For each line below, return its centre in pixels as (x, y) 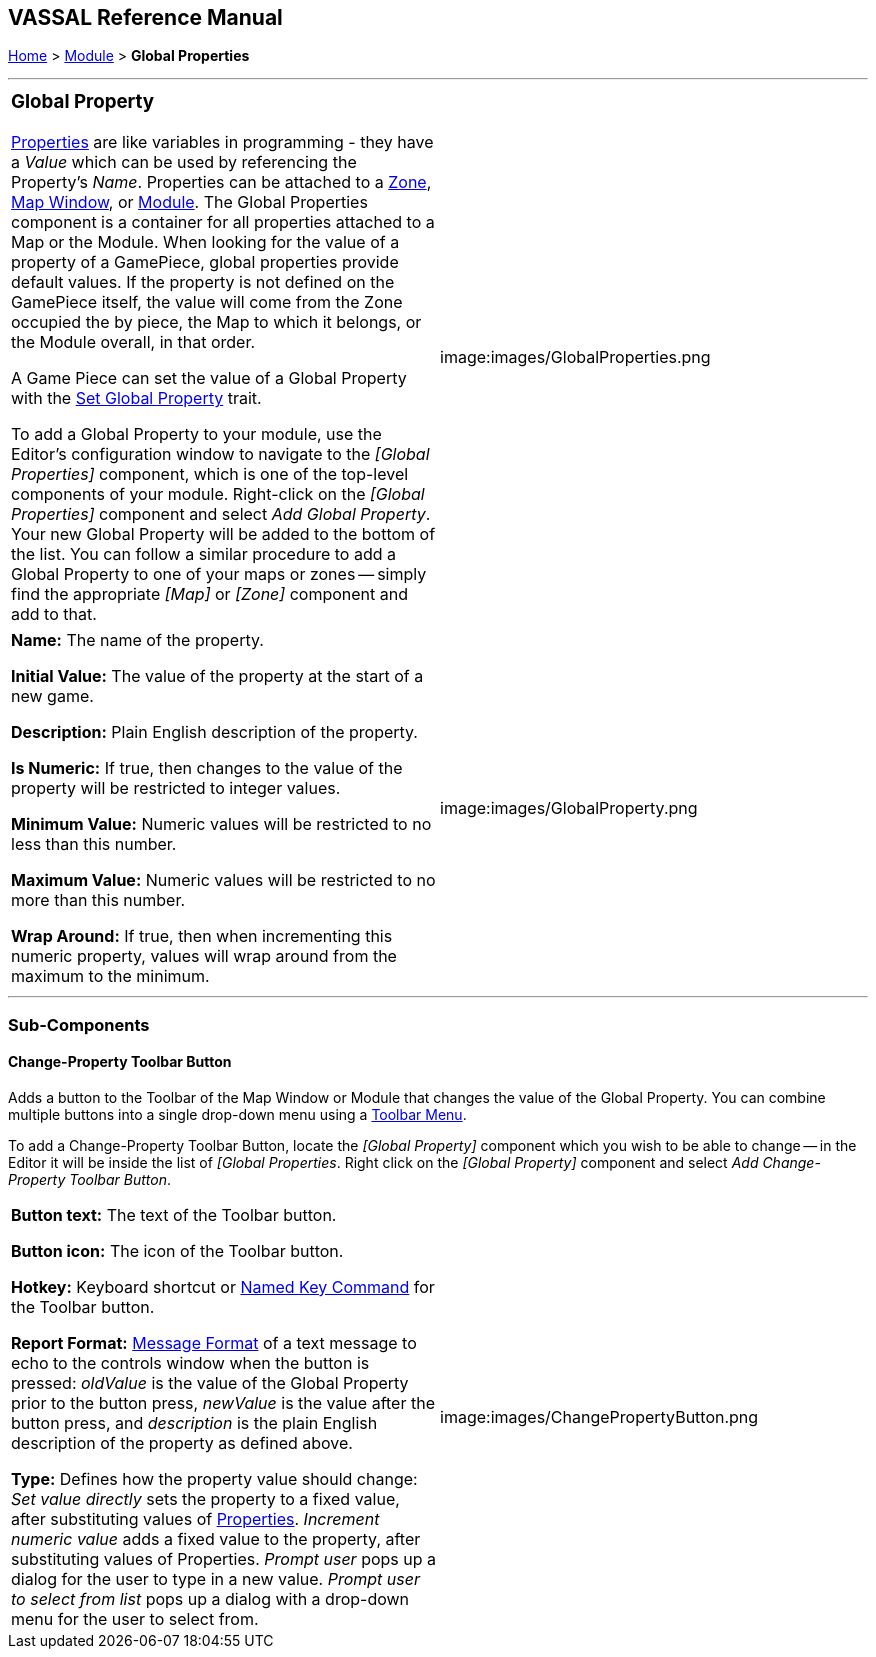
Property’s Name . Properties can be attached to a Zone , (221, 182)
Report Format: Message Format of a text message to (214, 1342)
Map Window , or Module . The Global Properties (189, 202)
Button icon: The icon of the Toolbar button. (177, 1250)
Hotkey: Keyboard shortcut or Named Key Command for (223, 1286)
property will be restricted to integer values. (176, 788)
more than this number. (98, 900)
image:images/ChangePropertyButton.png (599, 1416)
